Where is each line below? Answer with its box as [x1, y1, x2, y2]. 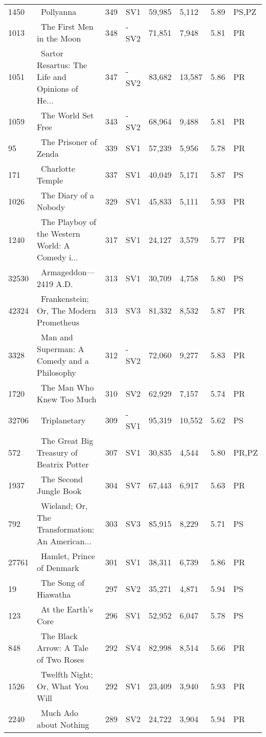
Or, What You [37, 680, 88, 692]
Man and [41, 331, 73, 343]
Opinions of [37, 83, 78, 94]
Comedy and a [37, 355, 89, 366]
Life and [37, 71, 66, 83]
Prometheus [37, 316, 80, 328]
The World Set [41, 109, 94, 121]
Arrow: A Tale [37, 642, 88, 653]
